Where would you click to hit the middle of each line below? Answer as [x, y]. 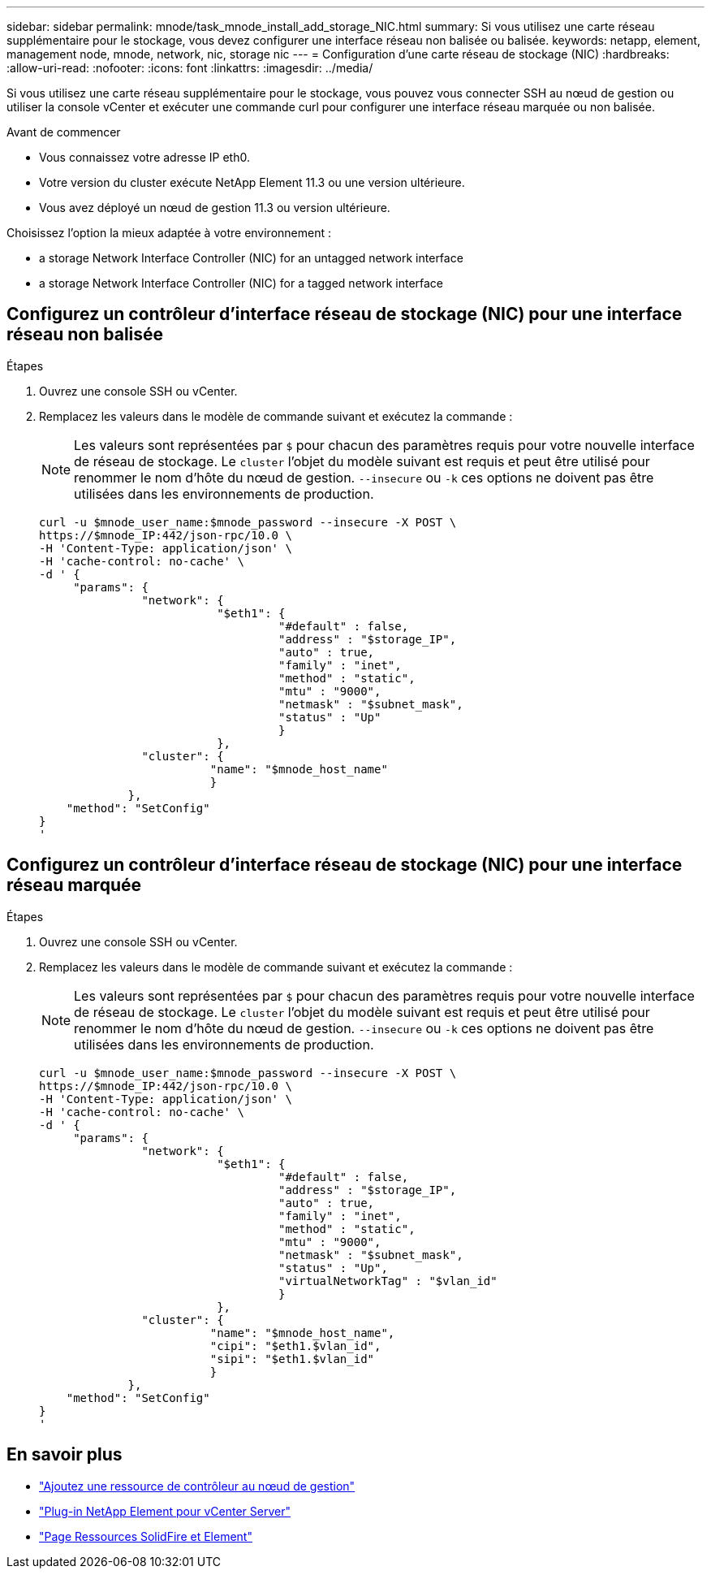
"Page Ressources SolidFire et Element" [146, 1536]
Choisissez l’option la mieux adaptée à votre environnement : [169, 233]
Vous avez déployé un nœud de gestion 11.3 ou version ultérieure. [215, 208]
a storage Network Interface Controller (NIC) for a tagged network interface [241, 283]
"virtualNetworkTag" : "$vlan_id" [388, 1281]
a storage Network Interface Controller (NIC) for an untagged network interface [251, 258]
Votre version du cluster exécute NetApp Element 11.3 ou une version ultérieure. [252, 182]
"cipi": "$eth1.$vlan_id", [295, 1346]
